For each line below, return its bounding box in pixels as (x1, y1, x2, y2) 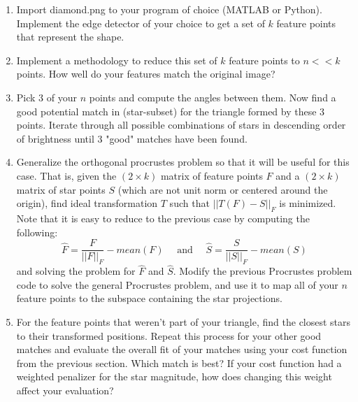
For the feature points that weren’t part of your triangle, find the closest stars (16, 314, 351, 329)
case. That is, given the (16, 168, 117, 182)
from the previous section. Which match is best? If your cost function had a (16, 355, 342, 370)
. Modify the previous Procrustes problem (173, 264, 352, 278)
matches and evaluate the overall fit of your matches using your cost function (16, 342, 348, 357)
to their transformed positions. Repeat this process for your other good (16, 328, 322, 343)
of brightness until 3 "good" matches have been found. (16, 131, 248, 145)
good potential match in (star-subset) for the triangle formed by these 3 (16, 103, 325, 118)
